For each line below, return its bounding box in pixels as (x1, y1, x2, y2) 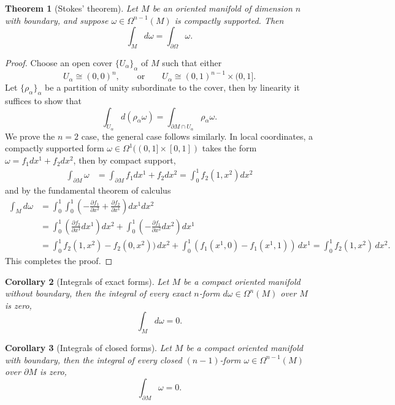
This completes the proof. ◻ (5, 254, 113, 267)
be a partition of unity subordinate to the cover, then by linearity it (45, 81, 300, 94)
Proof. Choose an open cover (5, 56, 113, 69)
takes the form (202, 142, 257, 154)
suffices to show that (5, 94, 82, 107)
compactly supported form (5, 142, 104, 154)
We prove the (5, 129, 55, 142)
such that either (162, 56, 222, 69)
